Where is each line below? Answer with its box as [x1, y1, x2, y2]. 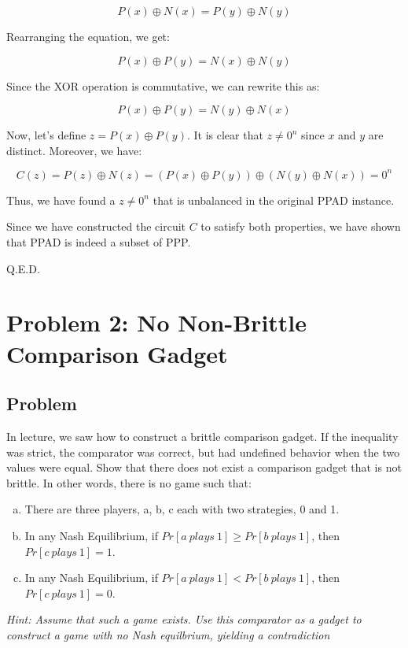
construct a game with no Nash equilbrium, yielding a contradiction [6, 626, 330, 642]
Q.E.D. [6, 260, 40, 276]
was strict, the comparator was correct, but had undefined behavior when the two [6, 443, 400, 460]
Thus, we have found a [6, 191, 116, 208]
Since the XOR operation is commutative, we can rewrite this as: [6, 77, 320, 94]
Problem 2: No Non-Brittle [6, 306, 307, 339]
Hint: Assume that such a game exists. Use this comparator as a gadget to [6, 611, 362, 628]
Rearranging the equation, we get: [6, 28, 170, 44]
